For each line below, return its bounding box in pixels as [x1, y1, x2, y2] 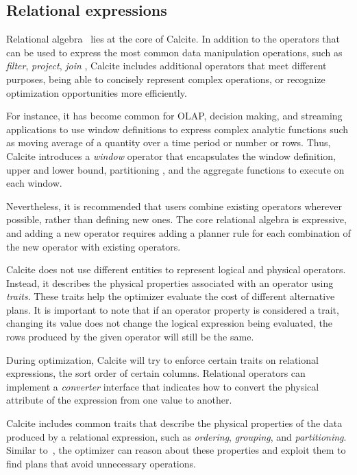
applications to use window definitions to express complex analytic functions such [6, 121, 349, 136]
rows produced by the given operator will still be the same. [6, 329, 254, 344]
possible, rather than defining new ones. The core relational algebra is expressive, [6, 212, 347, 227]
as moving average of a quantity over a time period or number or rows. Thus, [6, 135, 331, 150]
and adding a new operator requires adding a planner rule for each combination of [6, 225, 351, 240]
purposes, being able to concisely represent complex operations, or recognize [6, 71, 325, 86]
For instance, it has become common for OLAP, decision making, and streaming [6, 108, 343, 123]
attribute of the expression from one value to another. [6, 393, 232, 407]
